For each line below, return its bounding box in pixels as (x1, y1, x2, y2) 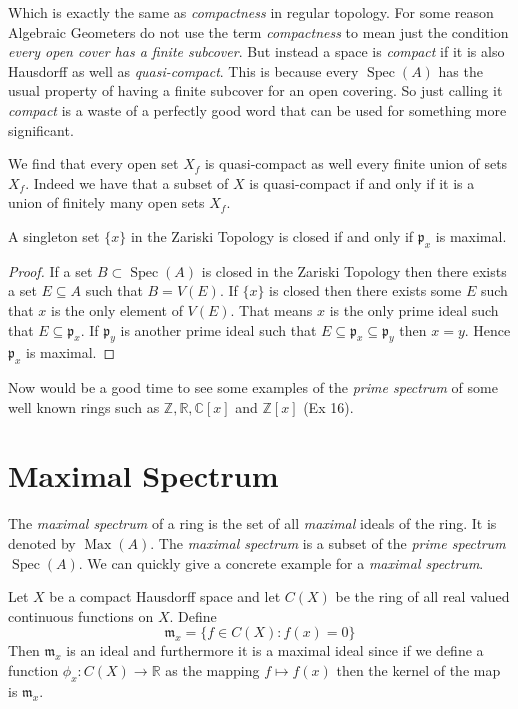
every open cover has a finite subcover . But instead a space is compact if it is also (8, 41, 505, 62)
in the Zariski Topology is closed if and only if (130, 225, 414, 246)
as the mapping (165, 659, 260, 680)
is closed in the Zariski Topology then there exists (201, 260, 507, 281)
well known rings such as (8, 396, 160, 417)
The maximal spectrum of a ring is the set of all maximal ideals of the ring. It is (8, 513, 497, 534)
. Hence (464, 319, 511, 340)
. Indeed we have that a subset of (25, 172, 229, 193)
